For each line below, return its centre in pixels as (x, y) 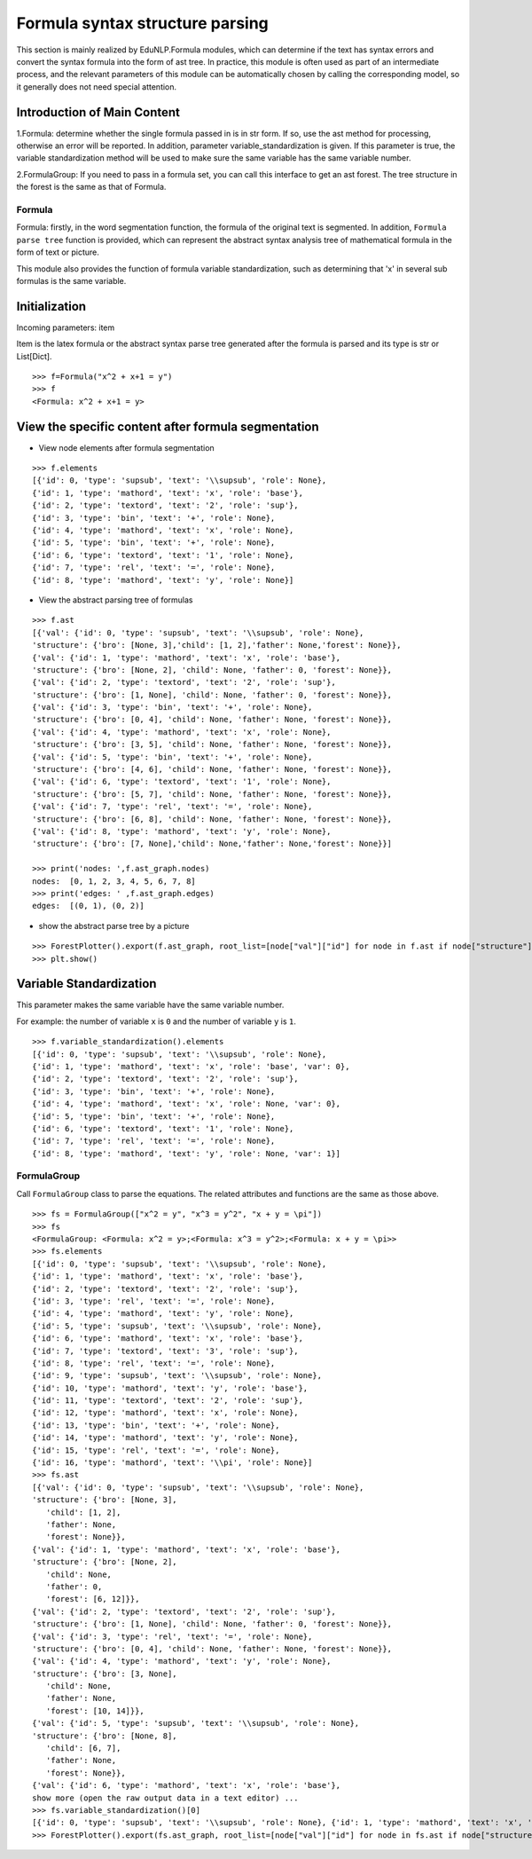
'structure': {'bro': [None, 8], (105, 1736)
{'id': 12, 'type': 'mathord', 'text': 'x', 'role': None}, (165, 1413)
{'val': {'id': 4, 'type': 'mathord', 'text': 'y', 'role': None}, (182, 1661)
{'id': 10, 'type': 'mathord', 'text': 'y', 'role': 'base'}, (170, 1388)
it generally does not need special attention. (97, 87)
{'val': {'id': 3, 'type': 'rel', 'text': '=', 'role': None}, (172, 1636)
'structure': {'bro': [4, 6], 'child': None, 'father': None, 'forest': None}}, (212, 769)
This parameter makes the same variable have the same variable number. (150, 1005)
